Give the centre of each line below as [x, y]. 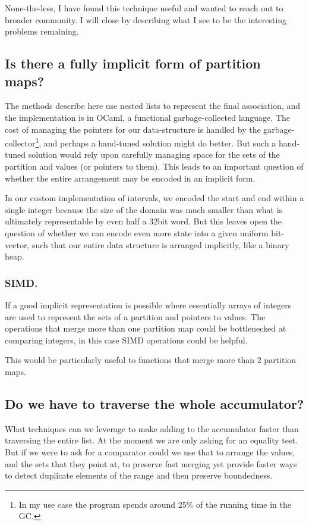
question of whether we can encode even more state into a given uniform [137, 232]
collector [20, 143]
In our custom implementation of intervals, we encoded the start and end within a [154, 198]
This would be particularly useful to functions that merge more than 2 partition [151, 360]
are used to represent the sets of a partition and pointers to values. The [135, 316]
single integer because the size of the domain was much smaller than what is [144, 209]
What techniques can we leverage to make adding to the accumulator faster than [152, 428]
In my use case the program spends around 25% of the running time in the [155, 504]
